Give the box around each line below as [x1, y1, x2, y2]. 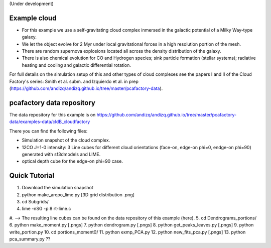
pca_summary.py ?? [9, 236, 51, 242]
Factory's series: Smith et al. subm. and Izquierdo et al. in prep [9, 78, 139, 84]
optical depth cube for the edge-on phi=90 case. [22, 158, 123, 164]
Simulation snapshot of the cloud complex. [22, 137, 110, 143]
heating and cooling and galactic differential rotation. [22, 62, 131, 68]
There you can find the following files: [9, 128, 88, 134]
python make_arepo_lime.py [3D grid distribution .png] [22, 191, 135, 198]
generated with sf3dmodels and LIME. [22, 151, 101, 157]
